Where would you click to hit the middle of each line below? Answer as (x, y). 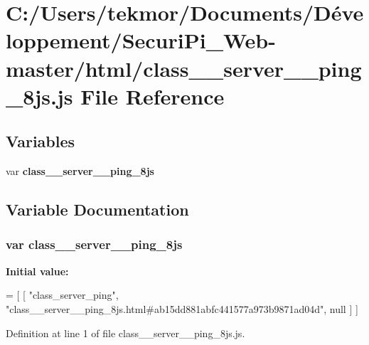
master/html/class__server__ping (184, 68)
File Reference (153, 96)
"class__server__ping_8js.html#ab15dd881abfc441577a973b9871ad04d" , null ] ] (182, 308)
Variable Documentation (97, 209)
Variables (41, 141)
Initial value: (37, 271)
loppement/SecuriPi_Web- (141, 40)
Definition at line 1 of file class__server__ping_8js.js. (125, 333)
